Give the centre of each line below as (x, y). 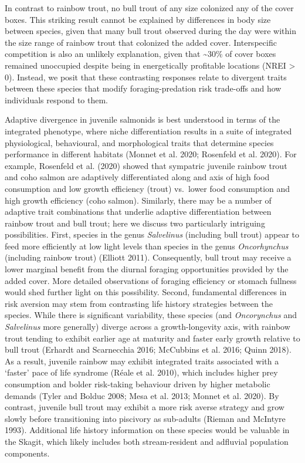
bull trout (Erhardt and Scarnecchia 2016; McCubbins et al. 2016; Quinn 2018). (148, 349)
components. (27, 453)
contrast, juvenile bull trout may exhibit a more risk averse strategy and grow (145, 407)
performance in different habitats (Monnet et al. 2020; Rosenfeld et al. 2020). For (151, 154)
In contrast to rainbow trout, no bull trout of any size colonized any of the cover (149, 8)
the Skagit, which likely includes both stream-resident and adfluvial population (147, 441)
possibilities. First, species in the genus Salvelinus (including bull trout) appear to (152, 234)
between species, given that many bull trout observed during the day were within (150, 31)
